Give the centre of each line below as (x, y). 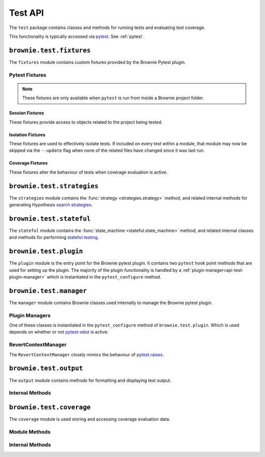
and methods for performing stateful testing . (54, 237)
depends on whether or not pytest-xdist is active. (59, 332)
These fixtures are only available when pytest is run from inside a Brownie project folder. (113, 98)
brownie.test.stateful (50, 218)
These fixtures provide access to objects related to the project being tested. (86, 122)
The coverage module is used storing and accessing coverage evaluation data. (90, 419)
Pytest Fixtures (28, 75)
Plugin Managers (30, 315)
